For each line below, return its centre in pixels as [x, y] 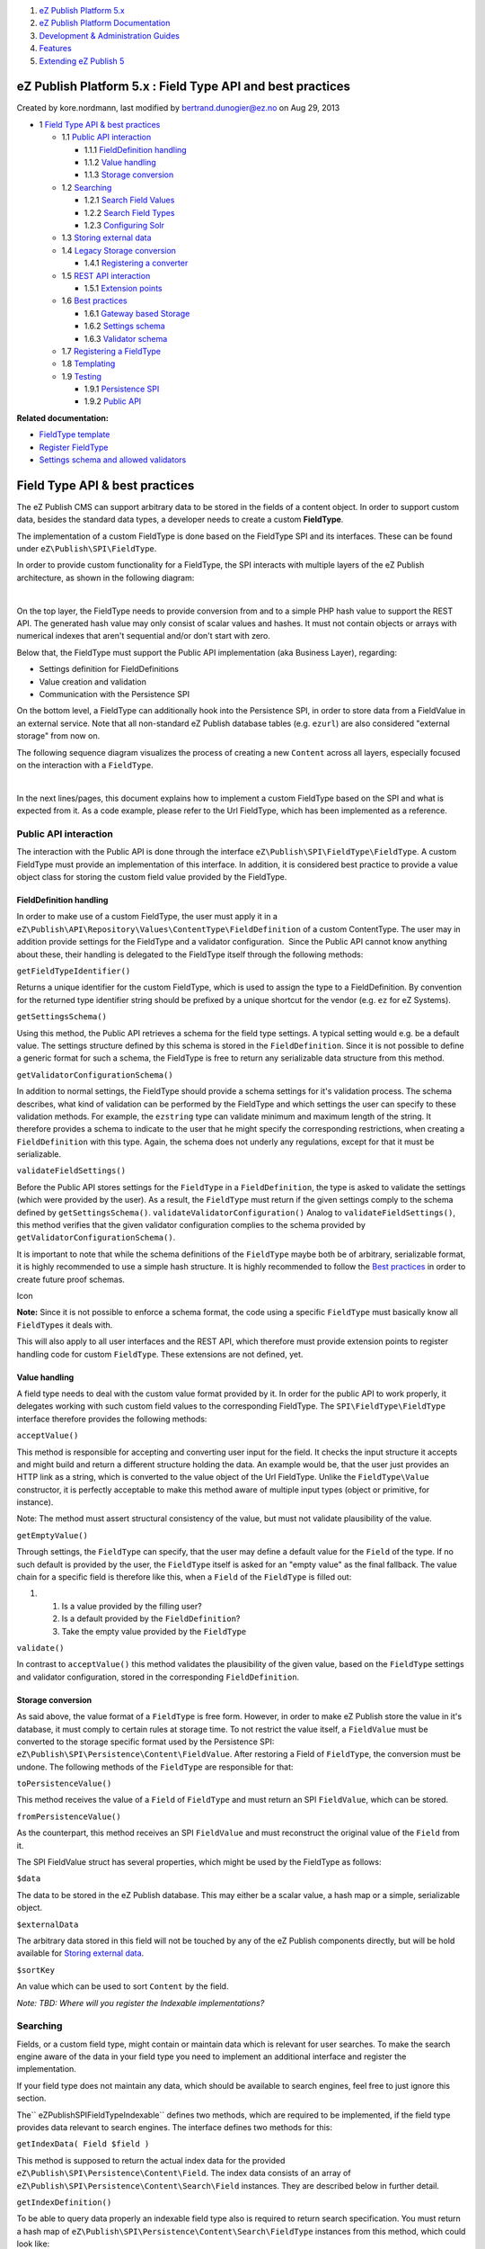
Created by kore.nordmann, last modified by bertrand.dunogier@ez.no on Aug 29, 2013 [178, 108]
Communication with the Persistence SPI [115, 694]
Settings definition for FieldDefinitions [109, 669]
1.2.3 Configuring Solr [124, 225]
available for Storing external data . [80, 1953]
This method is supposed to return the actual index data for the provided [151, 2160]
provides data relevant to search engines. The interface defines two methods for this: [174, 2128]
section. [31, 2098]
